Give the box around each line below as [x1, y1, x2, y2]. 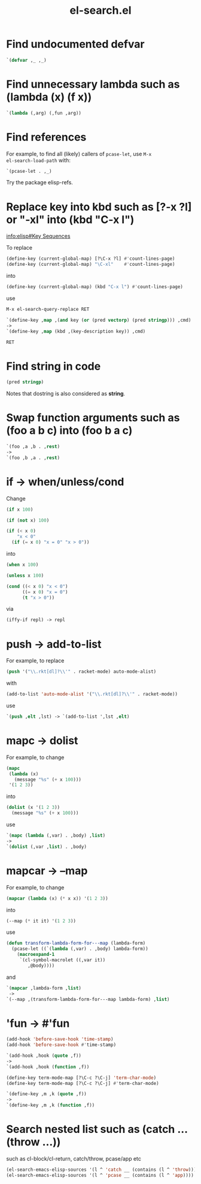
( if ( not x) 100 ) [6, 517, 50, 523]
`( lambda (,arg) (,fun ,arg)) [6, 110, 82, 116]
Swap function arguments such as [6, 411, 180, 425]
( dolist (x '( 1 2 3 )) [6, 805, 60, 811]
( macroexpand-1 [17, 952, 55, 958]
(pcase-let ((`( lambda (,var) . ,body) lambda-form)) [11, 946, 148, 952]
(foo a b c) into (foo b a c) [6, 424, 133, 437]
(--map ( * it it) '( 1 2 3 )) [6, 918, 77, 924]
